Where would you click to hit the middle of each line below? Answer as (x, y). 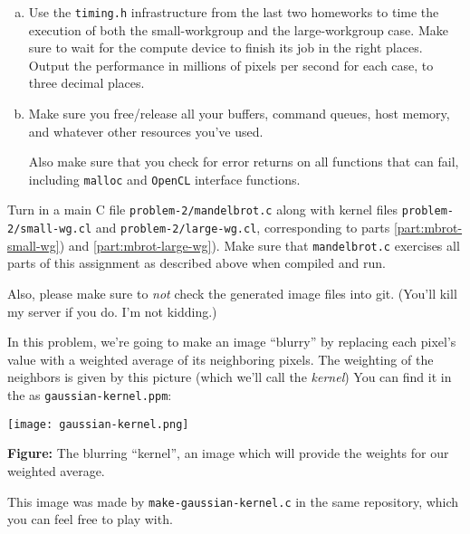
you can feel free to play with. (90, 519)
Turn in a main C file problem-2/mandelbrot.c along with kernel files (203, 210)
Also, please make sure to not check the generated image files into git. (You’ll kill (232, 294)
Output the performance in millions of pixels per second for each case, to (231, 65)
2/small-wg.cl (50, 229)
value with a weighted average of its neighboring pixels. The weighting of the (221, 359)
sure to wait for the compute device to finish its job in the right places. (225, 48)
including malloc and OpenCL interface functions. (164, 179)
